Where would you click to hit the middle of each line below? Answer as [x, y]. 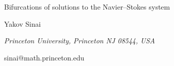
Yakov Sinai [23, 23]
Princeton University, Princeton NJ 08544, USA [80, 41]
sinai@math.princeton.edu [44, 57]
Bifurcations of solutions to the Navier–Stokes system [87, 7]
